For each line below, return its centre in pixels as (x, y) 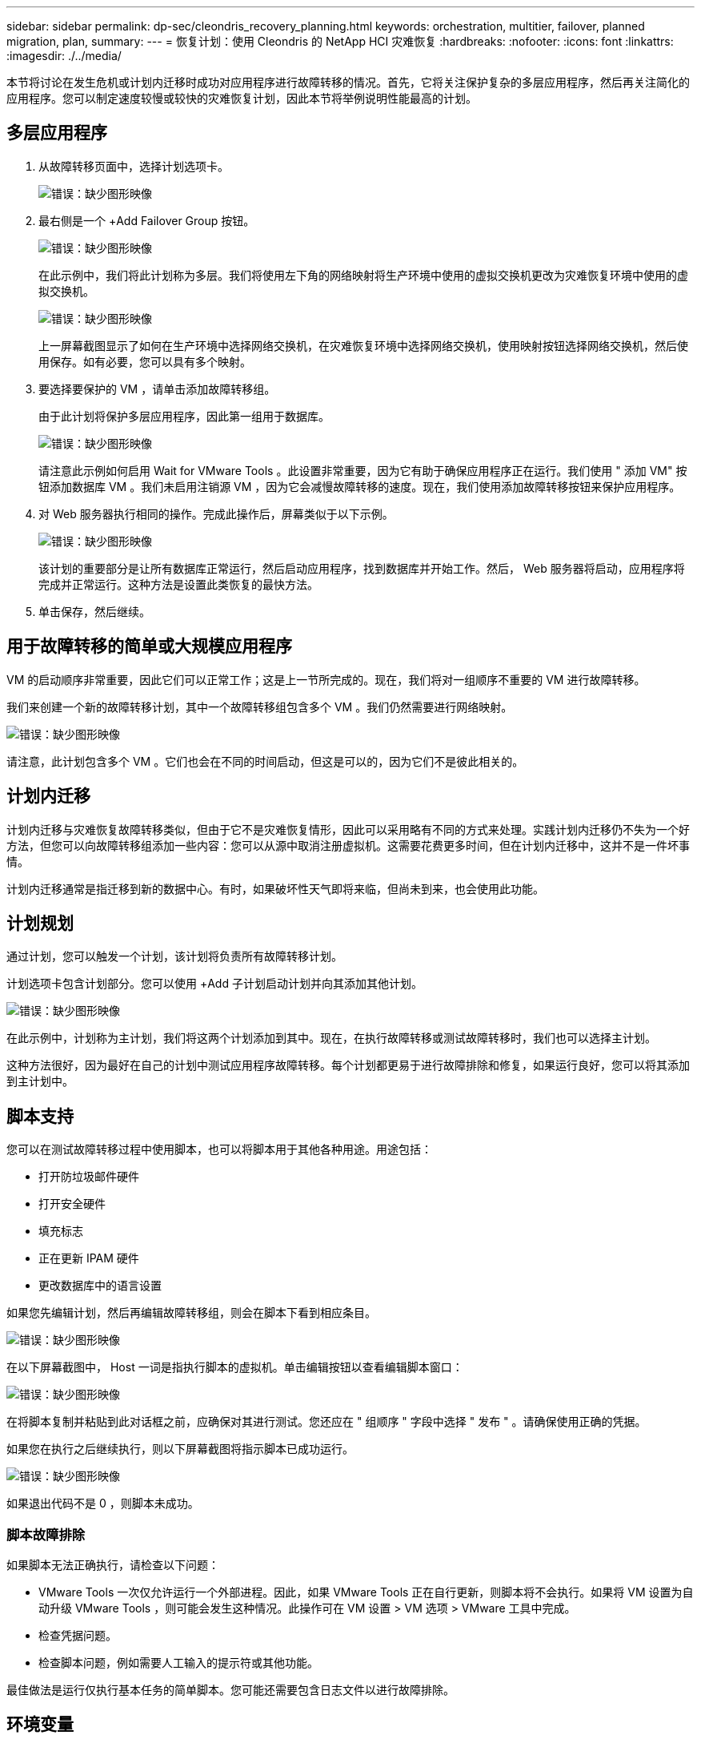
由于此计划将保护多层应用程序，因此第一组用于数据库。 (184, 416)
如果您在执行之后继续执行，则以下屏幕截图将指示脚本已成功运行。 (180, 1449)
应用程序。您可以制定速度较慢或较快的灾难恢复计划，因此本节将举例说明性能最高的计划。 (242, 98)
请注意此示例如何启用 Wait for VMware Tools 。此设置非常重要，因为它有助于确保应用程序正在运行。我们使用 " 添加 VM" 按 (363, 470)
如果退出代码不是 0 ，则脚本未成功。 (103, 1504)
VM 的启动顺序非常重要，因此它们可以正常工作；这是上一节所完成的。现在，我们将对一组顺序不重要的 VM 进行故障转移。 (326, 679)
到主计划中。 (40, 1081)
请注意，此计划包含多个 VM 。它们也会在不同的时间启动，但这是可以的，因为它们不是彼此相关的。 (265, 761)
